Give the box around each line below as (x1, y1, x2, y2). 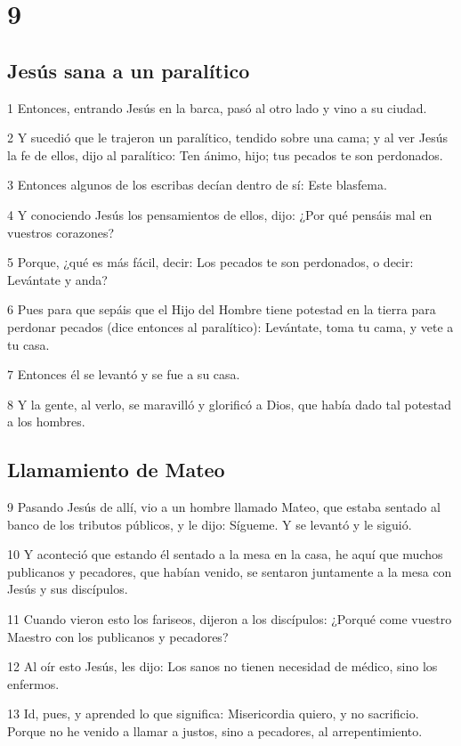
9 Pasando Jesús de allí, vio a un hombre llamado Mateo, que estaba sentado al (7, 498, 441, 516)
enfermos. (7, 674, 60, 693)
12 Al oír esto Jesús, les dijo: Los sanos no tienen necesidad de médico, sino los (7, 657, 438, 676)
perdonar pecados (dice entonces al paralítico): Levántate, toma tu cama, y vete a (7, 317, 454, 336)
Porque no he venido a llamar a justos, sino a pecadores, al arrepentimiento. (7, 722, 423, 741)
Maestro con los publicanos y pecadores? (7, 627, 229, 645)
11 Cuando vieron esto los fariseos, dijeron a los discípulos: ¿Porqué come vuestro (7, 610, 452, 628)
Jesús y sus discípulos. (7, 580, 128, 598)
